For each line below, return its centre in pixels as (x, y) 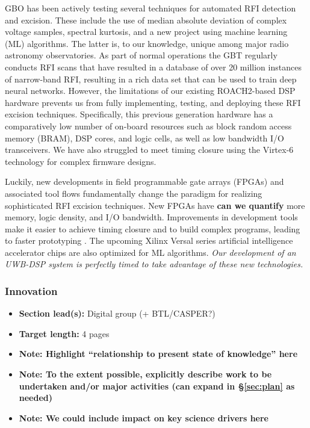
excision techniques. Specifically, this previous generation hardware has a (139, 114)
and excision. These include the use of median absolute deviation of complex (146, 20)
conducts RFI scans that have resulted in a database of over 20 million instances (153, 67)
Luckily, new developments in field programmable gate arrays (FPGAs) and (144, 181)
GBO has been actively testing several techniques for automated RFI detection (150, 8)
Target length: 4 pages (64, 333)
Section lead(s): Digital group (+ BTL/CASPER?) (117, 313)
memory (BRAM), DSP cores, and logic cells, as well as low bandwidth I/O (144, 138)
